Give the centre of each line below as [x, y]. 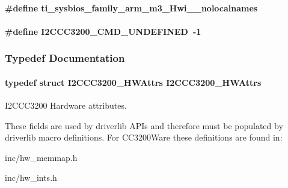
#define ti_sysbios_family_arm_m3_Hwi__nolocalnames [131, 8]
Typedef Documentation [65, 58]
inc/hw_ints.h [31, 177]
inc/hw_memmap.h [41, 157]
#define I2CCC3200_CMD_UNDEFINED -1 [103, 31]
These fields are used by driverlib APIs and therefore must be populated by [144, 125]
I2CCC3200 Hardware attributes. [66, 105]
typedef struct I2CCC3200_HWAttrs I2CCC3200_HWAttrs [133, 82]
